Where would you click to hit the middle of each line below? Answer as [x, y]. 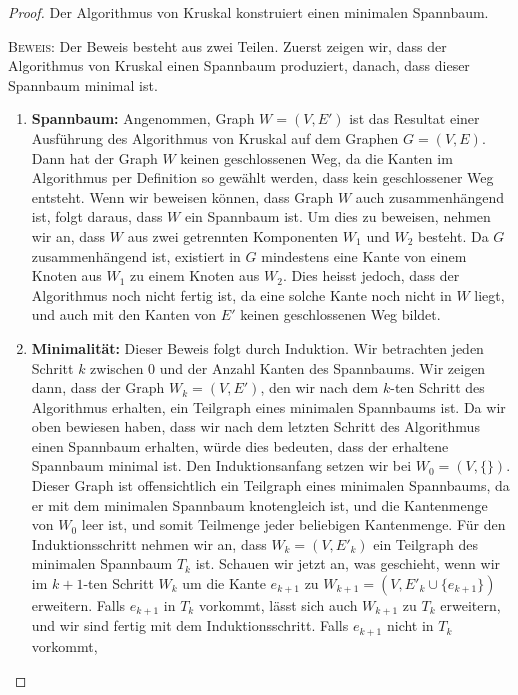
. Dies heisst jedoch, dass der [371, 275]
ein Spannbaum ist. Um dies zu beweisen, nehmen [337, 216]
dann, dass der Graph [98, 387]
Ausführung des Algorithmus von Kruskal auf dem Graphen [215, 137]
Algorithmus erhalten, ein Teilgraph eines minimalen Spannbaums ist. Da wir [268, 406]
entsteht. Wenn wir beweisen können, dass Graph [182, 196]
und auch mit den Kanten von [124, 314]
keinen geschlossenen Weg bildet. [340, 314]
